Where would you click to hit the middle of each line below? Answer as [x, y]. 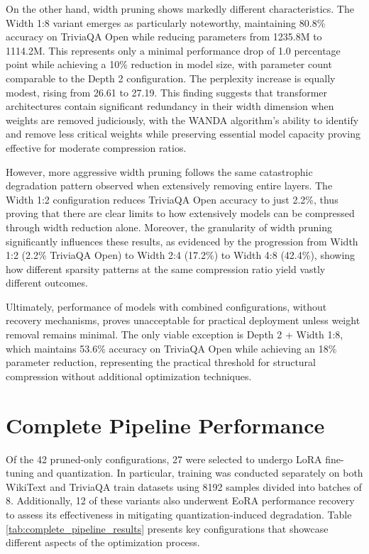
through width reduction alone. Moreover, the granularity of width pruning [169, 227]
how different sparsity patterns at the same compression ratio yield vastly [166, 268]
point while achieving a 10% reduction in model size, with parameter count [169, 64]
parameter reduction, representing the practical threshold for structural [161, 362]
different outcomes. [47, 283]
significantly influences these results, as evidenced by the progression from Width [182, 241]
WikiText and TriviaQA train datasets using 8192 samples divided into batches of [184, 486]
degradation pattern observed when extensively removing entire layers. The [169, 185]
